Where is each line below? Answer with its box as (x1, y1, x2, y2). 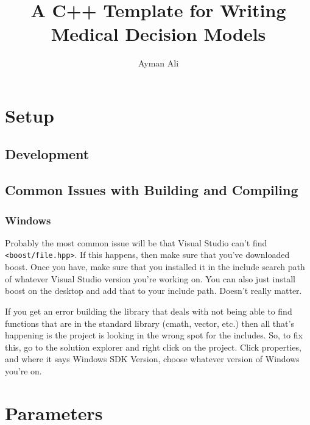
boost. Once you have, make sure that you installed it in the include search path (5, 260, 305, 273)
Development (5, 145, 90, 163)
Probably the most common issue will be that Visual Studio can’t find (5, 236, 267, 249)
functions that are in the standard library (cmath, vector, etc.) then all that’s (5, 316, 294, 329)
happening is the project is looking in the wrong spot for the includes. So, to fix (5, 329, 303, 341)
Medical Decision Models (51, 21, 266, 46)
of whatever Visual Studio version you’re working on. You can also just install (5, 272, 295, 285)
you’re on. (5, 364, 42, 377)
